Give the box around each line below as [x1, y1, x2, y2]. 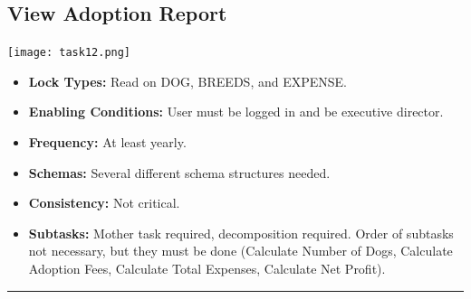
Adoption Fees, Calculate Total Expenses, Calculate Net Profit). [28, 259, 386, 278]
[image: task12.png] [7, 46, 131, 60]
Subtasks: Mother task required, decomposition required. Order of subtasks [28, 223, 454, 242]
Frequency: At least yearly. [28, 133, 187, 152]
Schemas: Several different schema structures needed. [28, 163, 331, 182]
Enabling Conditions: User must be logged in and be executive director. [28, 102, 444, 121]
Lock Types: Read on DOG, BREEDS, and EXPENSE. [28, 71, 347, 90]
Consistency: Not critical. [28, 193, 180, 212]
